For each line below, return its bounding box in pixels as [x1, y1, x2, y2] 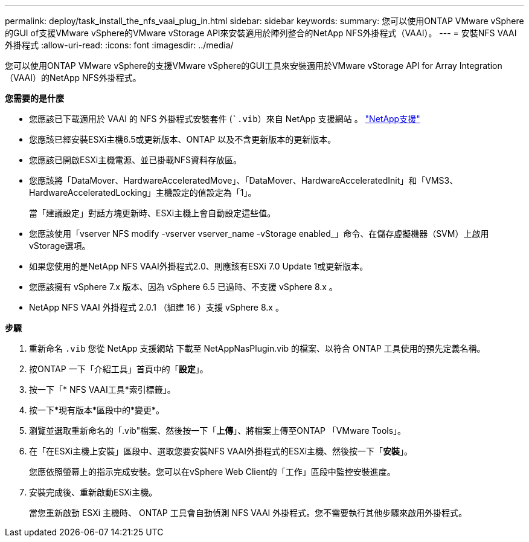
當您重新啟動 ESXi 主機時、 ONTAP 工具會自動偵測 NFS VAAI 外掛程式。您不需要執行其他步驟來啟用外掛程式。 [29, 508, 467, 518]
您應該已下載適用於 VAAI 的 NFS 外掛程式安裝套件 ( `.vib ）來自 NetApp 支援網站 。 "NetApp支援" [29, 114, 420, 124]
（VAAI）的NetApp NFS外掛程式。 [5, 73, 141, 83]
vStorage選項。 [29, 240, 91, 251]
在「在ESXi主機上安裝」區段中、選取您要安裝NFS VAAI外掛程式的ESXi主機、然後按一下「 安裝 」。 [29, 446, 413, 456]
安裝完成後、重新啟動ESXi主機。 [29, 487, 158, 497]
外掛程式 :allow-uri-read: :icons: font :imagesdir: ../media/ [5, 40, 234, 50]
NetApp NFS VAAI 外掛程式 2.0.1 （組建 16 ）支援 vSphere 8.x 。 [29, 302, 284, 312]
